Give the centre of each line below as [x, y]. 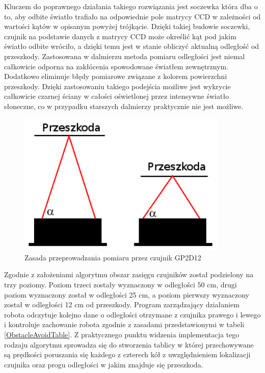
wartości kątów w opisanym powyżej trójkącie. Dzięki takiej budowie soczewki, [127, 26]
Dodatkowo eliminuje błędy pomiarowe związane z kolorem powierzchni [116, 76]
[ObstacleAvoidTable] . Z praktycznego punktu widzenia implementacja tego [122, 334]
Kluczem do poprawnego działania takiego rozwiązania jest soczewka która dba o [131, 6]
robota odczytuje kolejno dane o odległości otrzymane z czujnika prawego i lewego [132, 314]
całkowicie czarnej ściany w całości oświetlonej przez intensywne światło [117, 96]
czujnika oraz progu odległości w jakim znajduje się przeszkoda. [104, 364]
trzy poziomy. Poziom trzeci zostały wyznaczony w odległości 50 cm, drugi [121, 284]
